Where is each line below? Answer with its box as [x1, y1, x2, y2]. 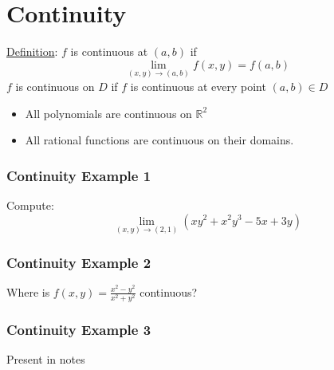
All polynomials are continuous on [25, 104, 192, 121]
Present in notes [6, 351, 85, 368]
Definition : [6, 43, 58, 60]
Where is [6, 283, 50, 300]
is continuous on [15, 77, 95, 94]
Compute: [6, 196, 54, 213]
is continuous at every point [130, 77, 266, 94]
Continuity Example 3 [6, 320, 151, 340]
